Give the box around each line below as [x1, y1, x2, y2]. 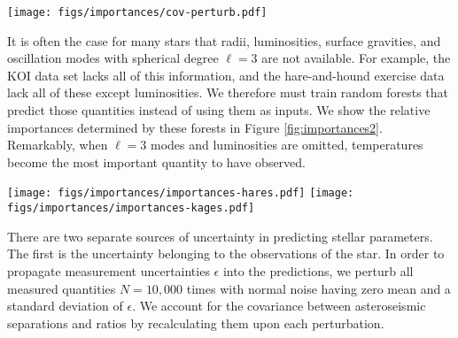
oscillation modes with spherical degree [7, 49, 219, 67]
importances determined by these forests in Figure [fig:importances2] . [7, 118, 383, 136]
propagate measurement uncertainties [7, 261, 210, 280]
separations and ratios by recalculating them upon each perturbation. [7, 313, 384, 332]
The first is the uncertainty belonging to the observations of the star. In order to [7, 244, 445, 263]
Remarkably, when [7, 135, 108, 154]
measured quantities [7, 279, 116, 297]
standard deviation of [7, 296, 123, 315]
